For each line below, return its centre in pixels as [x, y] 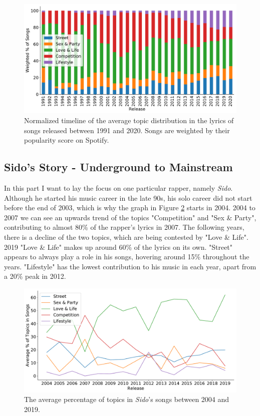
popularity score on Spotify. [67, 140]
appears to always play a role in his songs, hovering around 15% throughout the [127, 257]
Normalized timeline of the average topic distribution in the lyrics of [129, 120]
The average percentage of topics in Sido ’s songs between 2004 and [127, 399]
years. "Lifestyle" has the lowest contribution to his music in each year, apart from [130, 266]
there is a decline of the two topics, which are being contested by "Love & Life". [126, 237]
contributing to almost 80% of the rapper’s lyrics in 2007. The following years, [124, 227]
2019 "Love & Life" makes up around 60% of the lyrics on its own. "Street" [118, 247]
